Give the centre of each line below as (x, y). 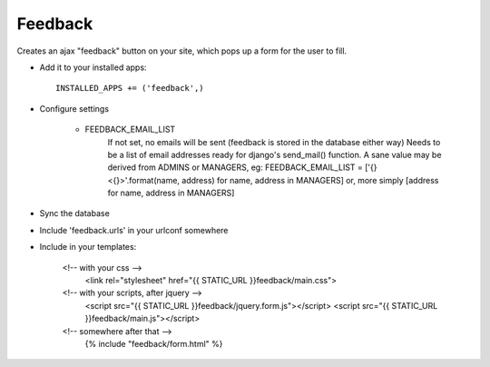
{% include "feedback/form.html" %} (154, 343)
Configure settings (74, 108)
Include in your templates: (88, 247)
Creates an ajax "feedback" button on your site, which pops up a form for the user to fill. (182, 51)
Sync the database (75, 213)
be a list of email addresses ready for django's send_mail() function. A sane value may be (274, 154)
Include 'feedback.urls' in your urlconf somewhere (134, 230)
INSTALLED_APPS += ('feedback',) (130, 88)
